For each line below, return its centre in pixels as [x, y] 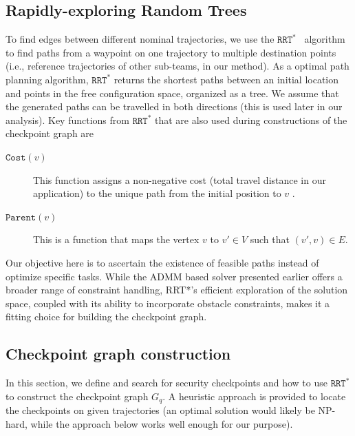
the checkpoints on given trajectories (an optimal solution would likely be [160, 410]
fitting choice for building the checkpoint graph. [106, 316]
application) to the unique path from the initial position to [157, 193]
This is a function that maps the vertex [116, 239]
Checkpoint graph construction [118, 354]
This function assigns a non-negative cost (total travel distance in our [180, 179]
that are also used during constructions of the [251, 120]
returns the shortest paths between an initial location [226, 79]
